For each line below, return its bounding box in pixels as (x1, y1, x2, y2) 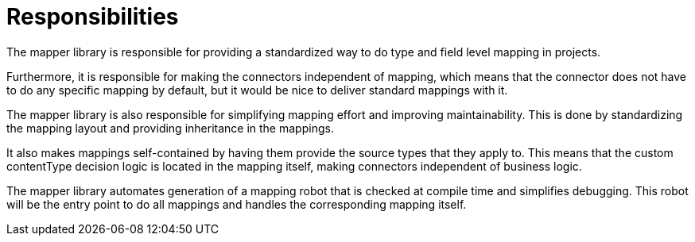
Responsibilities (6, 3, 179, 30)
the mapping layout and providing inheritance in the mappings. (6, 121, 334, 135)
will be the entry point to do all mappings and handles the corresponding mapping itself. (6, 197, 467, 211)
